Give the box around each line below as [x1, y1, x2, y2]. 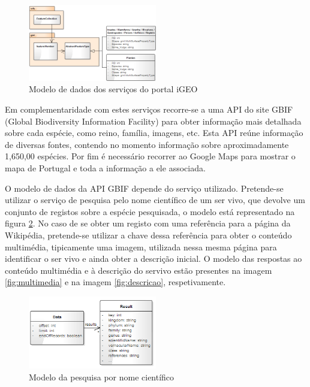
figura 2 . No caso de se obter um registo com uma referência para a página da [5, 217, 291, 229]
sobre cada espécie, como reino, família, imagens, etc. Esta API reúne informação [5, 126, 303, 139]
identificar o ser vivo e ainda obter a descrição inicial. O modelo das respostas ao [5, 252, 302, 265]
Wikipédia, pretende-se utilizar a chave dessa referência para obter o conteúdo [5, 229, 292, 241]
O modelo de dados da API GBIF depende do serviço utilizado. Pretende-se [5, 182, 284, 194]
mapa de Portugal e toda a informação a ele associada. [5, 162, 206, 174]
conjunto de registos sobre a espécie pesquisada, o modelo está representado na [5, 205, 295, 217]
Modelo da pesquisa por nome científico [29, 370, 174, 383]
